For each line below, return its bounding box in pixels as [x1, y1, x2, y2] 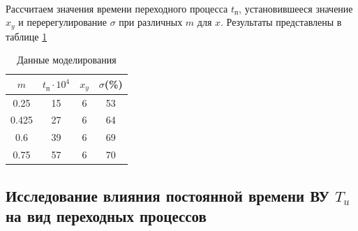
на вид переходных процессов [6, 204, 207, 226]
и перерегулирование [18, 15, 107, 29]
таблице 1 [6, 29, 47, 43]
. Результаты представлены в [221, 15, 342, 29]
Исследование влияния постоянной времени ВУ [6, 184, 329, 206]
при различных [119, 15, 183, 29]
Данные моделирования [17, 52, 117, 67]
